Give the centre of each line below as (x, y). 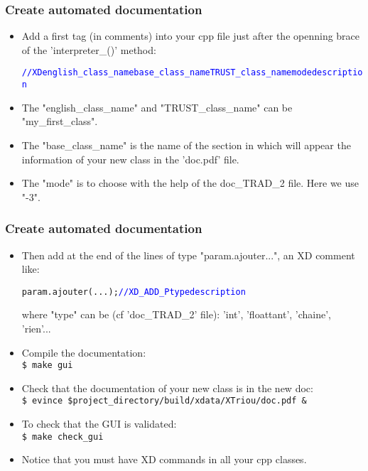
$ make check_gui (63, 437)
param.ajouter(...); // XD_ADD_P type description (134, 292)
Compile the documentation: (84, 352)
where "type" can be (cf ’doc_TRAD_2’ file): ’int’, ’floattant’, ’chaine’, (176, 314)
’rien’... (36, 328)
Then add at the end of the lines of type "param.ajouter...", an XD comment (188, 255)
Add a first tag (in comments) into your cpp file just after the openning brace (191, 36)
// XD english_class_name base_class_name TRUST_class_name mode (167, 73)
